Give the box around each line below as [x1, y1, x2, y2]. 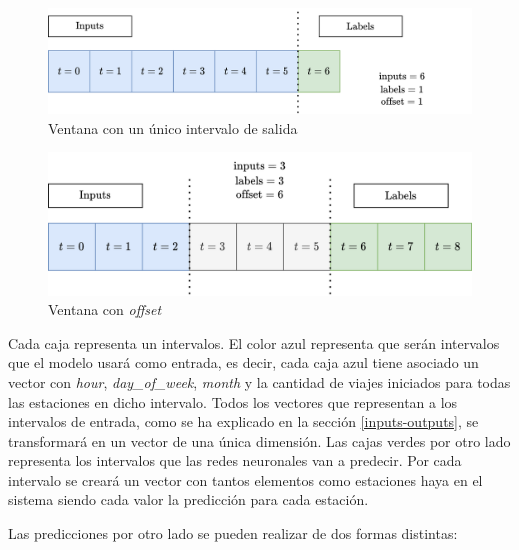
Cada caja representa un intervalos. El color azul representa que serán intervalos [8, 332, 500, 353]
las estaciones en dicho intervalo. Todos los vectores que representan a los [8, 391, 458, 412]
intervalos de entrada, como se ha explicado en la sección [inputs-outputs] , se [8, 411, 479, 432]
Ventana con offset [48, 299, 162, 320]
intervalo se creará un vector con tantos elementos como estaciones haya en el [8, 469, 483, 490]
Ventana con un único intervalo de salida [48, 117, 298, 138]
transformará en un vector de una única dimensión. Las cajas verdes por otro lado [8, 430, 511, 451]
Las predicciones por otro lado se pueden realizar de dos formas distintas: [8, 523, 458, 544]
